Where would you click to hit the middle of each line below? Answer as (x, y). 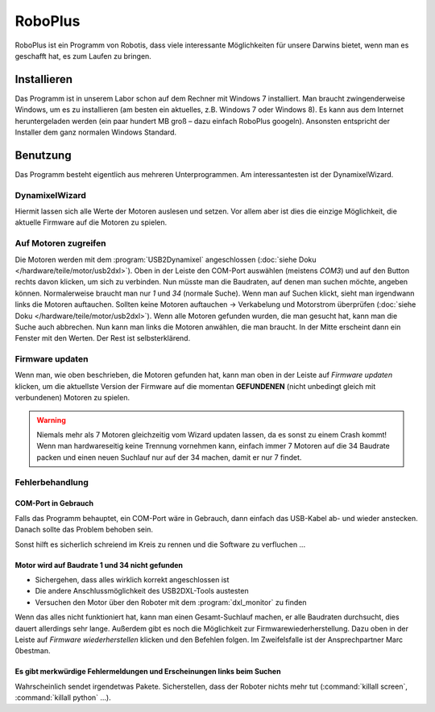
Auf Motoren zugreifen (60, 243)
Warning (51, 420)
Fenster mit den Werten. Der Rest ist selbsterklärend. (103, 338)
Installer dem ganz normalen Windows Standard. (96, 132)
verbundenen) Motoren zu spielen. (72, 398)
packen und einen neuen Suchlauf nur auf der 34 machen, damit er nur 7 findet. (169, 457)
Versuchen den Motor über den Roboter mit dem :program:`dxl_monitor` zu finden (171, 602)
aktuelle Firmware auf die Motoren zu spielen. (91, 222)
